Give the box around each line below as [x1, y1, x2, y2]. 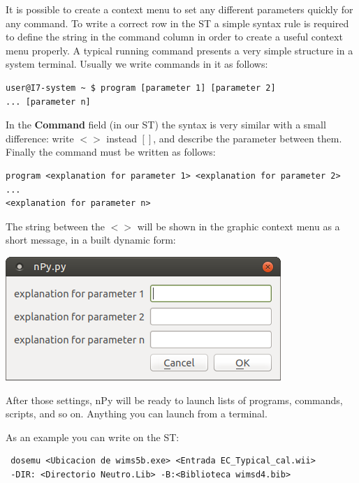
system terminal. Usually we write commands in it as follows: [6, 57, 268, 71]
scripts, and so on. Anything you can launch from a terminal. [6, 406, 268, 421]
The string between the [6, 218, 105, 233]
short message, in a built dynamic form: [6, 232, 176, 247]
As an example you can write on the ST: [6, 429, 179, 444]
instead [106, 131, 137, 145]
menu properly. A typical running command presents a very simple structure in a [6, 43, 353, 57]
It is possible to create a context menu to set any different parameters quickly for [6, 2, 353, 16]
